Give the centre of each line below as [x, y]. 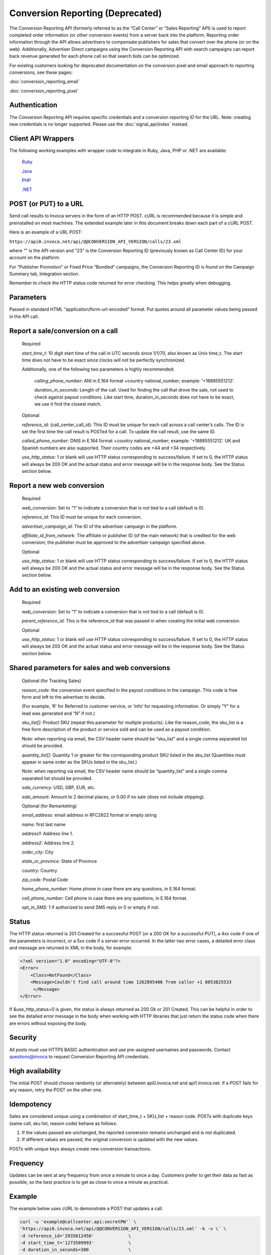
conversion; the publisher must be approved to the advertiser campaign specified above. [114, 543]
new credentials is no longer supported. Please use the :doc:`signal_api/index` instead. [99, 124]
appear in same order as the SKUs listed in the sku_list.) [80, 762]
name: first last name [44, 824]
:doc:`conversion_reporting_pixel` [44, 91]
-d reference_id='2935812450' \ [76, 1236]
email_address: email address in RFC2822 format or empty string [89, 815]
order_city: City [38, 852]
